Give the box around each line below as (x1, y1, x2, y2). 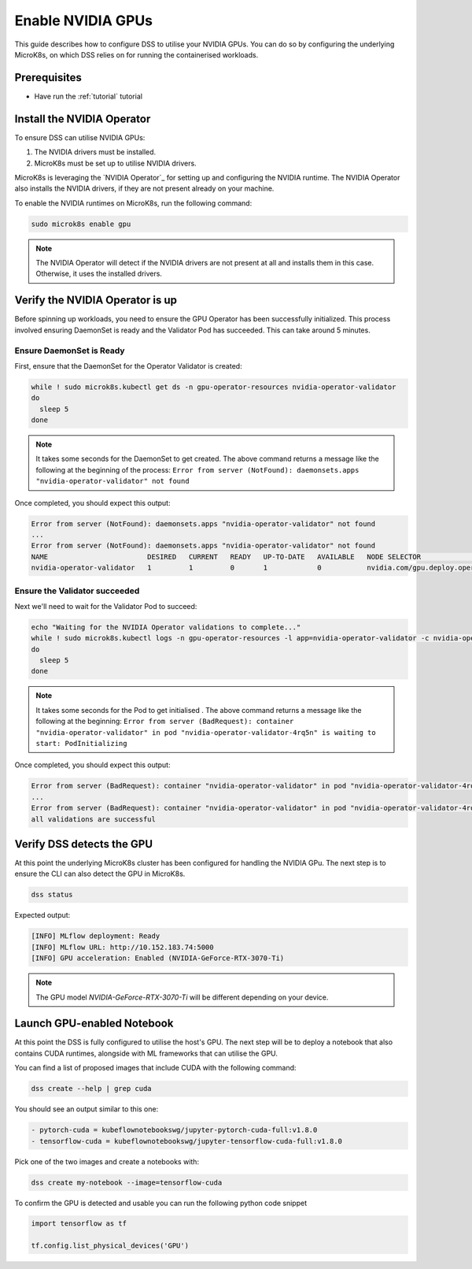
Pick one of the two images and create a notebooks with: (14, 1156, 200, 1166)
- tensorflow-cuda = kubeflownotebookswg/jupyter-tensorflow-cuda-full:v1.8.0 (31, 1137, 342, 1145)
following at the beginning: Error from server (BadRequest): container (35, 717, 294, 726)
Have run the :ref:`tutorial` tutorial (34, 91, 143, 101)
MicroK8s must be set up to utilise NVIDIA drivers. (34, 158, 197, 168)
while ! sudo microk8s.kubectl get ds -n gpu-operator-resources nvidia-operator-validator (31, 382, 396, 391)
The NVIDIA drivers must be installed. (34, 147, 157, 157)
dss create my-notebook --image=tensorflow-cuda (31, 1178, 223, 1187)
